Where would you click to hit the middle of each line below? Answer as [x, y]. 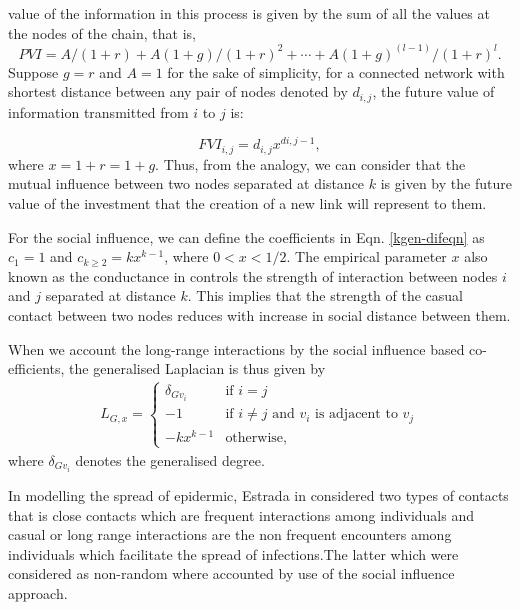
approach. [38, 593]
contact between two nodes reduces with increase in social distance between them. [259, 314]
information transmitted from [98, 111]
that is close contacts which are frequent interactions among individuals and [241, 514]
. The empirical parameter [366, 256]
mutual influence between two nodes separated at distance [186, 183]
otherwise [254, 437]
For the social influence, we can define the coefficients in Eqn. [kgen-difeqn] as [246, 236]
